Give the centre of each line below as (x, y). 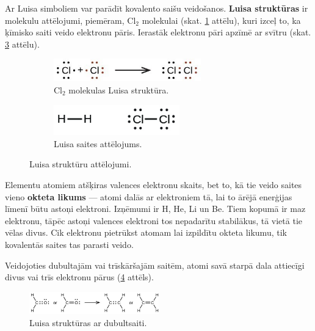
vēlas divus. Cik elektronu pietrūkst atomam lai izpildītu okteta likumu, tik (146, 232)
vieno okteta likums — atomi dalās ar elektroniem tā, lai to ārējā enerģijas (149, 196)
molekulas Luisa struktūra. (119, 89)
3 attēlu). (22, 44)
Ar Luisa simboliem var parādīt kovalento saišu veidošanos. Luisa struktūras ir (157, 8)
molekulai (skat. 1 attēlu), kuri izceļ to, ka (221, 20)
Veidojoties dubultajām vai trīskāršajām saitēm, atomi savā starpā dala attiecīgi (155, 265)
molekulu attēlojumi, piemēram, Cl (71, 20)
